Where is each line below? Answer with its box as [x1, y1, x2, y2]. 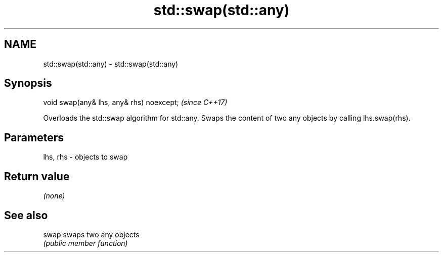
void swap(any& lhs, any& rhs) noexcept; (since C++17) [43, 98, 228, 107]
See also [4, 209, 48, 222]
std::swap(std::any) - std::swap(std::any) [43, 59, 179, 68]
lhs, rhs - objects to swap [43, 152, 128, 162]
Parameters [4, 131, 64, 144]
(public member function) [43, 238, 128, 247]
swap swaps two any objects [43, 230, 140, 239]
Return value [4, 170, 70, 183]
